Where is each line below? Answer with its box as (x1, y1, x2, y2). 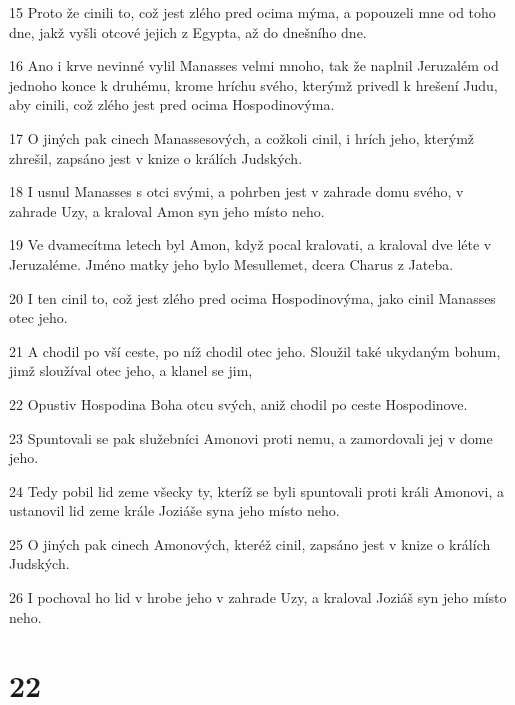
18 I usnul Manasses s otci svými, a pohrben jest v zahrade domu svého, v (9, 181, 464, 202)
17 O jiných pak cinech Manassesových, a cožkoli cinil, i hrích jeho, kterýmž (9, 127, 475, 148)
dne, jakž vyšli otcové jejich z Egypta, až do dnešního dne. (9, 21, 367, 42)
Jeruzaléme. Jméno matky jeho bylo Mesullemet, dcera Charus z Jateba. (9, 253, 454, 274)
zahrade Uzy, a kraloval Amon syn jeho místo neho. (9, 200, 325, 221)
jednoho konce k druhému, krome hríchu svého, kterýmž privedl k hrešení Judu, (9, 74, 498, 95)
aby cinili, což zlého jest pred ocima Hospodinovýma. (9, 94, 335, 115)
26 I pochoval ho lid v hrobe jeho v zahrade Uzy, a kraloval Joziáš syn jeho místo (9, 587, 507, 608)
